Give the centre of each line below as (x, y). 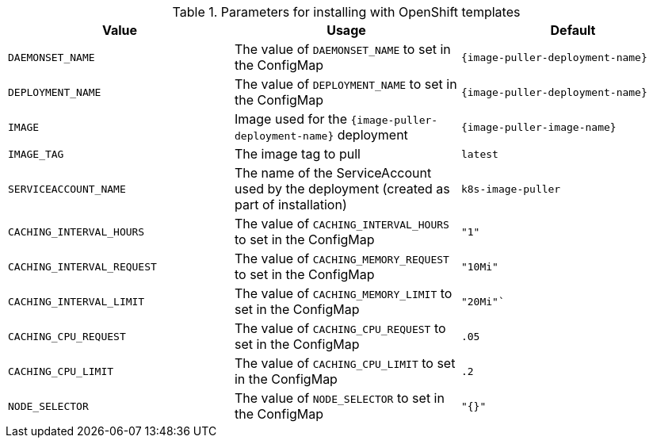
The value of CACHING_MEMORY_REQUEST (342, 258)
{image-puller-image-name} (538, 127)
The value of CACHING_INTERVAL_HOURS (342, 224)
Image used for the (291, 119)
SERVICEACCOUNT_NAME (67, 189)
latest (479, 154)
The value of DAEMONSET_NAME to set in (342, 49)
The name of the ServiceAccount (333, 173)
